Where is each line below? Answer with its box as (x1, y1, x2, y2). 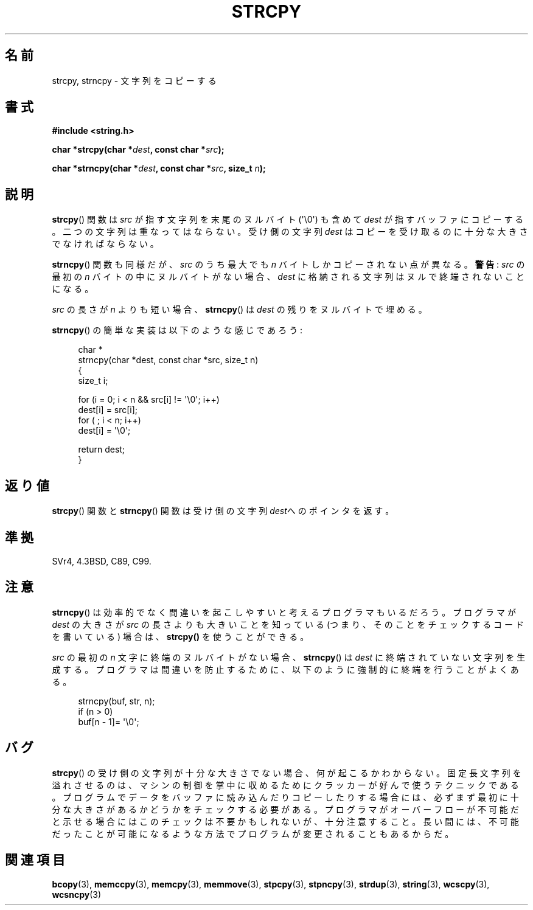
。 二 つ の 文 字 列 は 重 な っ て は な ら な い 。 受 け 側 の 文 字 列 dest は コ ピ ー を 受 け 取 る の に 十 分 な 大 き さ (52, 226, 528, 237)
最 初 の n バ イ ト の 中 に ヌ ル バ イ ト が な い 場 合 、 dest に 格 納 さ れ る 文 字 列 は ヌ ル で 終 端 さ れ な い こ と (52, 271, 524, 282)
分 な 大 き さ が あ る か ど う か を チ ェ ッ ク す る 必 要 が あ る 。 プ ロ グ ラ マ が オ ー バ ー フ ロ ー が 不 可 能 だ (52, 804, 519, 814)
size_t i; (78, 375, 108, 386)
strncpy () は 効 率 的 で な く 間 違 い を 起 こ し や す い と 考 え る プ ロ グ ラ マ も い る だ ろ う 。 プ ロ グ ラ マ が (52, 606, 516, 617)
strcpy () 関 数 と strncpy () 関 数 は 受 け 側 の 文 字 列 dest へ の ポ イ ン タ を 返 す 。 (52, 505, 394, 516)
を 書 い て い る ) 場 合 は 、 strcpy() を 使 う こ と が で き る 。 (52, 631, 309, 642)
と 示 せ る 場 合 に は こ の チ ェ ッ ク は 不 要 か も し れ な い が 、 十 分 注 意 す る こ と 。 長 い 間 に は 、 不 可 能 (52, 816, 519, 827)
